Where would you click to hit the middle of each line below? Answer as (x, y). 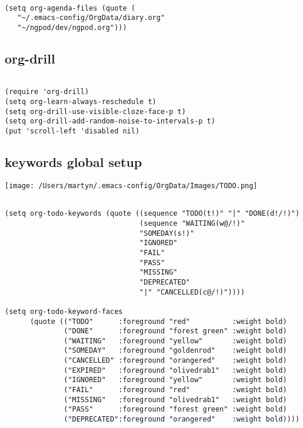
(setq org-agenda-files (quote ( (70, 8)
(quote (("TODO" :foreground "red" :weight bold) (158, 321)
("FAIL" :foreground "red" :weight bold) (175, 390)
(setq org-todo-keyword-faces (64, 311)
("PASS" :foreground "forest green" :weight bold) (175, 409)
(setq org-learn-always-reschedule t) (81, 102)
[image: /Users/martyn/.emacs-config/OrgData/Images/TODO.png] (131, 185)
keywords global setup (74, 162)
